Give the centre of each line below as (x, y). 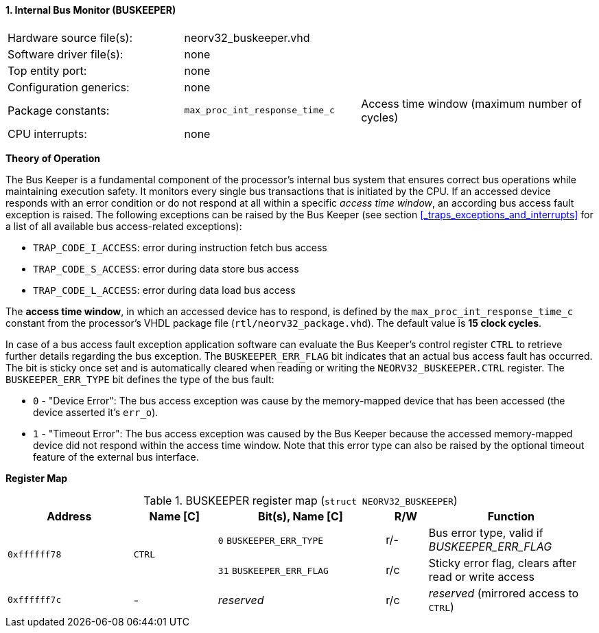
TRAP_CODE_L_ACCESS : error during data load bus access (164, 290)
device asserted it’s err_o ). (96, 412)
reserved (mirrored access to (504, 593)
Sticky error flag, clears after (502, 563)
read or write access (481, 576)
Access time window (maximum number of (471, 103)
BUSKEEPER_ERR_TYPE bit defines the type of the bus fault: (140, 379)
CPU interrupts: (47, 134)
